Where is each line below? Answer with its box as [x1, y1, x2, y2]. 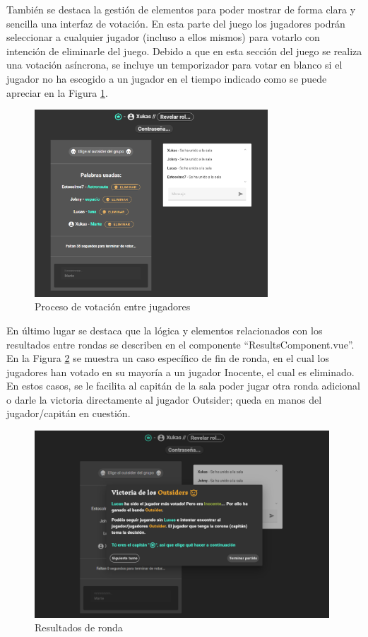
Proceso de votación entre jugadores [35, 299, 191, 314]
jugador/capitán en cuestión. [6, 406, 131, 421]
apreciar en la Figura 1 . [6, 85, 108, 100]
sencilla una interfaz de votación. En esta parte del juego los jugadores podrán [6, 16, 345, 30]
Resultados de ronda [35, 620, 123, 635]
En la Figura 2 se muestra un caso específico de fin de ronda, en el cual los [6, 351, 330, 366]
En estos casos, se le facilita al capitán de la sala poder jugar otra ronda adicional [6, 378, 360, 393]
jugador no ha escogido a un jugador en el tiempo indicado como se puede [6, 71, 327, 86]
